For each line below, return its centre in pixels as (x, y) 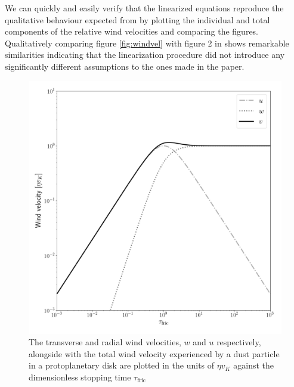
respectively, (239, 342)
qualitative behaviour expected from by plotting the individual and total (137, 19)
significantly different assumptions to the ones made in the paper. (125, 66)
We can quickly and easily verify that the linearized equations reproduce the (144, 8)
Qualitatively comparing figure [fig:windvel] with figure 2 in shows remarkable (147, 43)
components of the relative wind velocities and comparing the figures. (132, 31)
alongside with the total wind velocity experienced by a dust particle (154, 353)
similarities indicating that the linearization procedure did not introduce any (145, 55)
